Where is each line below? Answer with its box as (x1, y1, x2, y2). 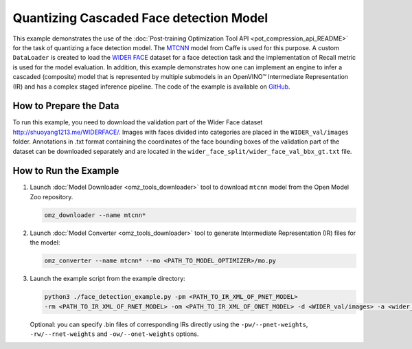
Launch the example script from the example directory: (30, 275, 185, 283)
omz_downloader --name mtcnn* (44, 211, 146, 219)
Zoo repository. (30, 192, 73, 201)
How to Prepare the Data (12, 100, 119, 112)
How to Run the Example (12, 165, 119, 177)
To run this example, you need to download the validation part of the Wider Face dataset (12, 118, 263, 126)
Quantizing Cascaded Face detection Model (12, 10, 268, 25)
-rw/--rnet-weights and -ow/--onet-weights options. (30, 330, 199, 338)
